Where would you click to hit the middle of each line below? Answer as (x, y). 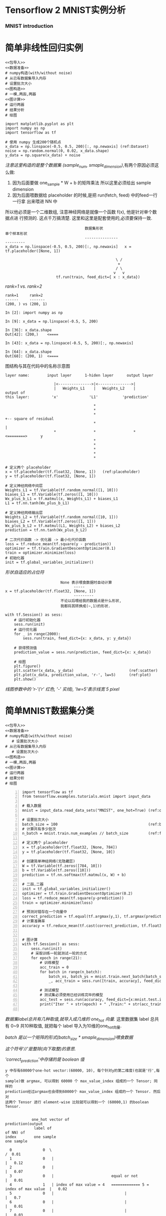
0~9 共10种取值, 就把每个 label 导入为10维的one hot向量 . (66, 1026)
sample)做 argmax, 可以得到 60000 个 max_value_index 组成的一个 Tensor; (79, 1081)
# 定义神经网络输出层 (24, 512)
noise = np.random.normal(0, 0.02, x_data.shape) (57, 151)
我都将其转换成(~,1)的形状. (85, 606)
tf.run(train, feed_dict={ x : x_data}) (98, 277)
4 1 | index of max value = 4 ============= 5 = (79, 1184)
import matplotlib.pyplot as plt (40, 124)
